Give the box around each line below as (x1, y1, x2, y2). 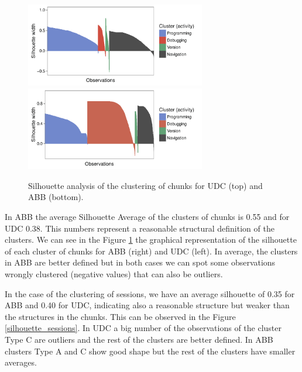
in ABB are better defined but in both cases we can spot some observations (5, 256, 276, 268)
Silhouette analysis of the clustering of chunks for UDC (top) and (28, 179, 263, 191)
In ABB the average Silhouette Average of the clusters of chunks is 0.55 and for (5, 211, 290, 223)
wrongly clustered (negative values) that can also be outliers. (5, 268, 223, 280)
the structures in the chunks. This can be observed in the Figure (5, 310, 236, 322)
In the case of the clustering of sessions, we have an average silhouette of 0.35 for (5, 287, 295, 299)
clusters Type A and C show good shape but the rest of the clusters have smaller (5, 345, 296, 357)
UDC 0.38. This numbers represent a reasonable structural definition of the (5, 222, 274, 234)
